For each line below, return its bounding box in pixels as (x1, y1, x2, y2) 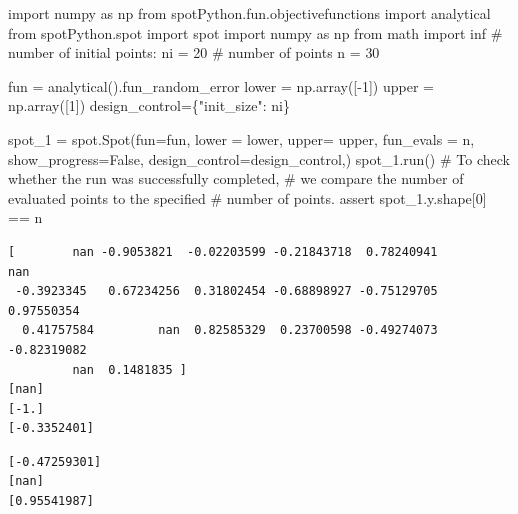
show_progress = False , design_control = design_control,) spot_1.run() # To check (8, 148, 510, 169)
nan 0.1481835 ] (72, 362, 187, 377)
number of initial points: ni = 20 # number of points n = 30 (8, 42, 380, 63)
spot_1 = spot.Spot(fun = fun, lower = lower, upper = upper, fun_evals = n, (8, 128, 475, 149)
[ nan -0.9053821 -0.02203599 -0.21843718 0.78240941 (8, 244, 438, 259)
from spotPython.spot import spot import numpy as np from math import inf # (8, 22, 503, 43)
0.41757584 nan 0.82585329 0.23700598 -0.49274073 (22, 323, 438, 338)
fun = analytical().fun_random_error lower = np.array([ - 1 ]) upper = (8, 75, 434, 96)
